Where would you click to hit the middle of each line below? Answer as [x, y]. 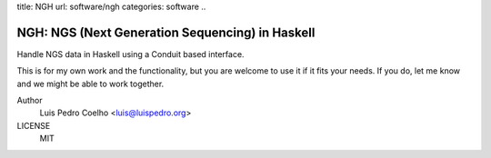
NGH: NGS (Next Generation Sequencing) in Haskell [166, 32]
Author [30, 101]
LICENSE [34, 125]
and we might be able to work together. [90, 84]
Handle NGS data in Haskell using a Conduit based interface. [130, 54]
